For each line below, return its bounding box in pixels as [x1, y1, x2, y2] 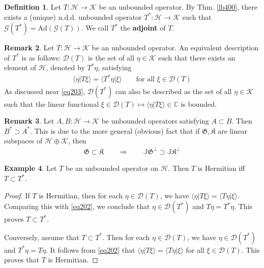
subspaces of [4, 135, 43, 146]
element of [4, 62, 36, 73]
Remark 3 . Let [4, 115, 54, 126]
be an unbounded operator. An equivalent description [92, 42, 259, 53]
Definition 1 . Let [4, 2, 62, 12]
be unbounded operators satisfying [101, 115, 209, 126]
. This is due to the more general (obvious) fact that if [30, 125, 200, 136]
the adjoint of [120, 22, 166, 33]
